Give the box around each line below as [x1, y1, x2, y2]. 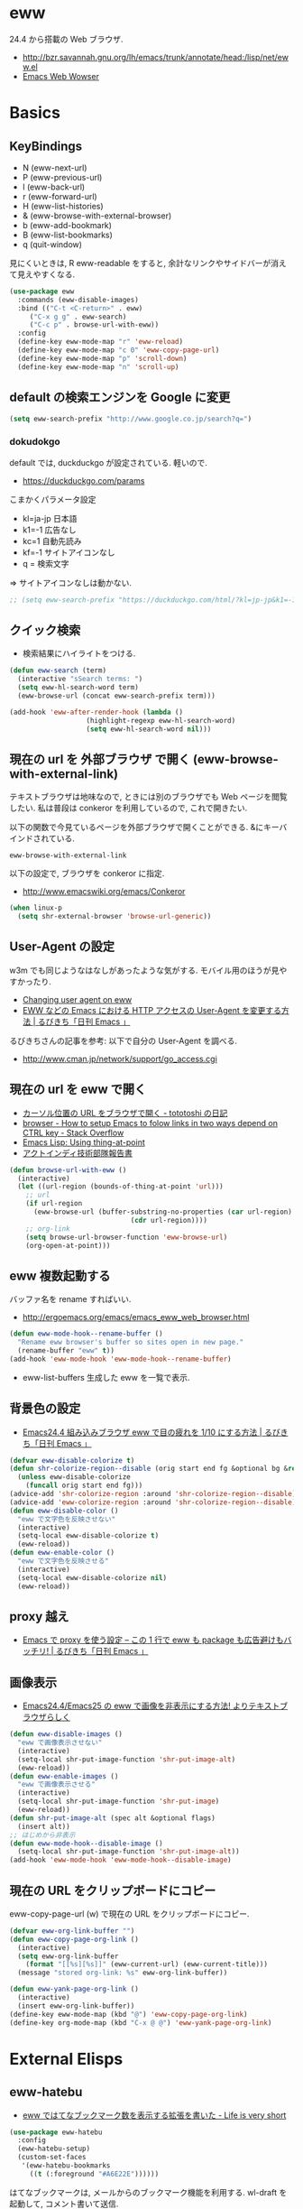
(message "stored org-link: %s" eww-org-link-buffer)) [17, 1968, 228, 1978]
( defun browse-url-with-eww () [9, 1165, 127, 1175]
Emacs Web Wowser [22, 70, 99, 81]
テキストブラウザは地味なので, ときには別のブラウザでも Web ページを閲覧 [9, 791, 288, 802]
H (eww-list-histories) [22, 200, 104, 211]
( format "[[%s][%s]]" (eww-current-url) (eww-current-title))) [25, 1960, 269, 1969]
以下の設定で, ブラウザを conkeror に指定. [9, 868, 165, 879]
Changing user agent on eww [22, 994, 133, 1004]
